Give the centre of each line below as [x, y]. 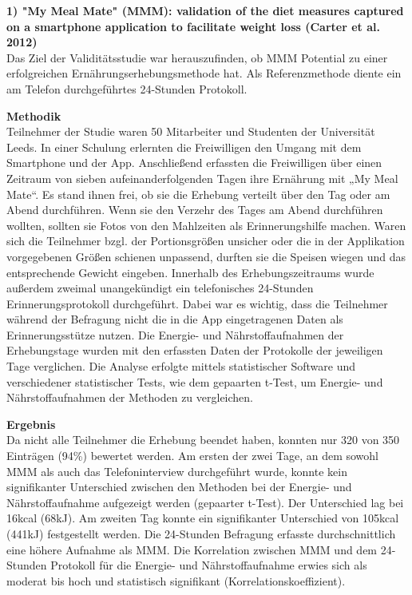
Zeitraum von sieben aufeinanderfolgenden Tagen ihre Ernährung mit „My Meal [202, 178]
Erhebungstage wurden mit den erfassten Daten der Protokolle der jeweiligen [195, 350]
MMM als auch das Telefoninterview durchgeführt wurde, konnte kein [177, 471]
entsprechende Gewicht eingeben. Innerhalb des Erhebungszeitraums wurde [190, 272]
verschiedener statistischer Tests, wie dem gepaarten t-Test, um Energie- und [195, 381]
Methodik [34, 115]
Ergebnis [31, 424]
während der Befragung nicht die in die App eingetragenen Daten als [175, 319]
